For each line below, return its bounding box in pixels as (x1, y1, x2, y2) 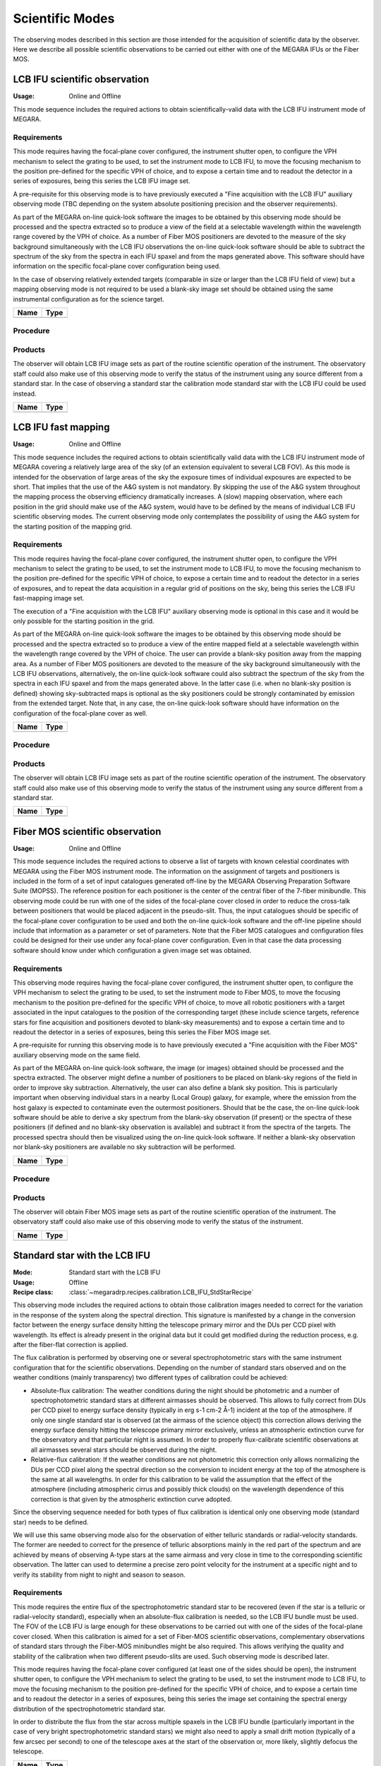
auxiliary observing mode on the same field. (13, 1050, 141, 1059)
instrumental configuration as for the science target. (13, 295, 165, 303)
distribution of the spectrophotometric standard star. (13, 1705, 166, 1713)
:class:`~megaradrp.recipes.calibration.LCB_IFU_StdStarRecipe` (68, 1288, 254, 1296)
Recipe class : (13, 1288, 54, 1296)
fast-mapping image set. (13, 594, 85, 603)
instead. (13, 389, 37, 398)
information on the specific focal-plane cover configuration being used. (13, 262, 222, 271)
